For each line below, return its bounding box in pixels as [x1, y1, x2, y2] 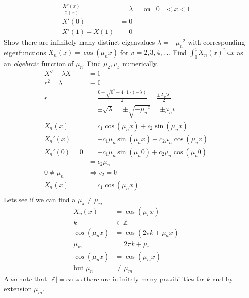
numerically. [122, 58, 158, 68]
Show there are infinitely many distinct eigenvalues [4, 36, 155, 47]
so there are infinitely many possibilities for [75, 274, 204, 284]
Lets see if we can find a [4, 194, 76, 204]
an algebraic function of [4, 58, 74, 68]
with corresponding [188, 36, 245, 47]
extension [4, 283, 32, 293]
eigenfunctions [4, 47, 46, 57]
